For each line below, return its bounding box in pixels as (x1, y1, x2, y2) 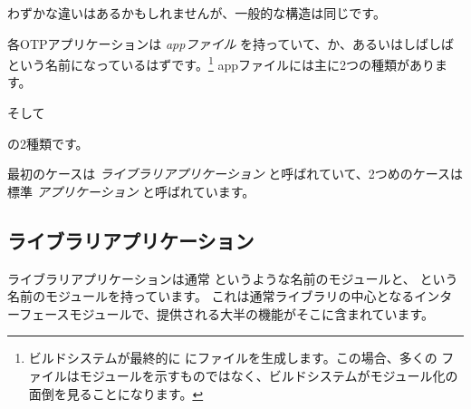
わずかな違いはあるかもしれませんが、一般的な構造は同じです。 (7, 4, 386, 22)
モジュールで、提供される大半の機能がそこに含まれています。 (69, 304, 435, 323)
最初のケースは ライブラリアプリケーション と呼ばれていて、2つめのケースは (7, 164, 464, 183)
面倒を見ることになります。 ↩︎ (28, 384, 204, 403)
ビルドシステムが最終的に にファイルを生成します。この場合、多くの (28, 348, 437, 367)
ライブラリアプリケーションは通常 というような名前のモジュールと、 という (7, 268, 458, 287)
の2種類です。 (7, 133, 89, 152)
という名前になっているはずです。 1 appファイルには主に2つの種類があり (7, 53, 435, 73)
